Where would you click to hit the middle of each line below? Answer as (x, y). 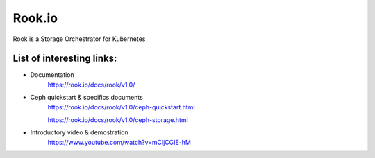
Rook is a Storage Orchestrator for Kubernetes (79, 39)
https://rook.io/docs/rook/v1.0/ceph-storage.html (118, 120)
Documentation (52, 75)
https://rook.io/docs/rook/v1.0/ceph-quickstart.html (121, 107)
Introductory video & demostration (79, 132)
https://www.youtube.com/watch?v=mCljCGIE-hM (119, 142)
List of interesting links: (65, 59)
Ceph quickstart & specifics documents (87, 98)
